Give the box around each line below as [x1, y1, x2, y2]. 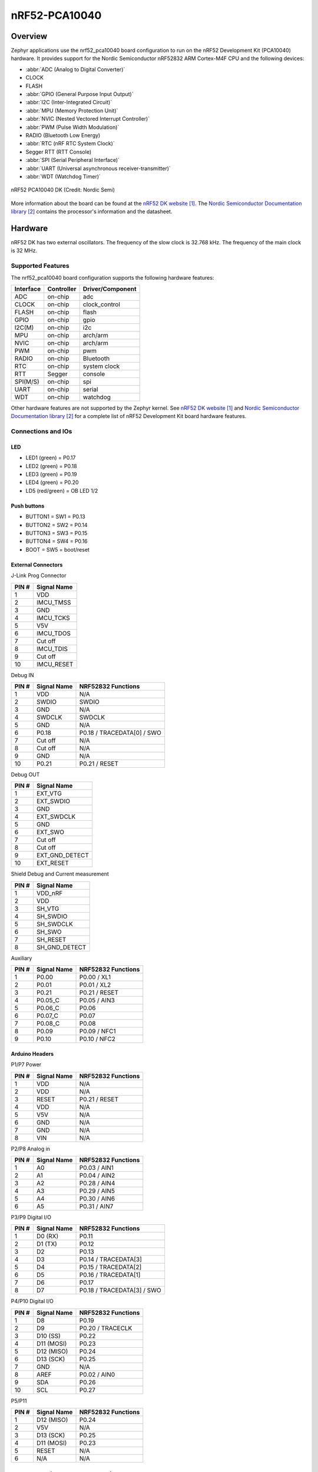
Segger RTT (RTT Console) [25, 148, 92, 155]
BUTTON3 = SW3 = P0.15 [25, 530, 88, 536]
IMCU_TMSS [36, 598, 71, 606]
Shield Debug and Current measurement [11, 870, 109, 877]
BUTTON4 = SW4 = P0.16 [25, 538, 88, 545]
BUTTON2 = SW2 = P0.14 [25, 521, 88, 528]
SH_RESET [36, 935, 67, 943]
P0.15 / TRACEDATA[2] [79, 1263, 142, 1271]
